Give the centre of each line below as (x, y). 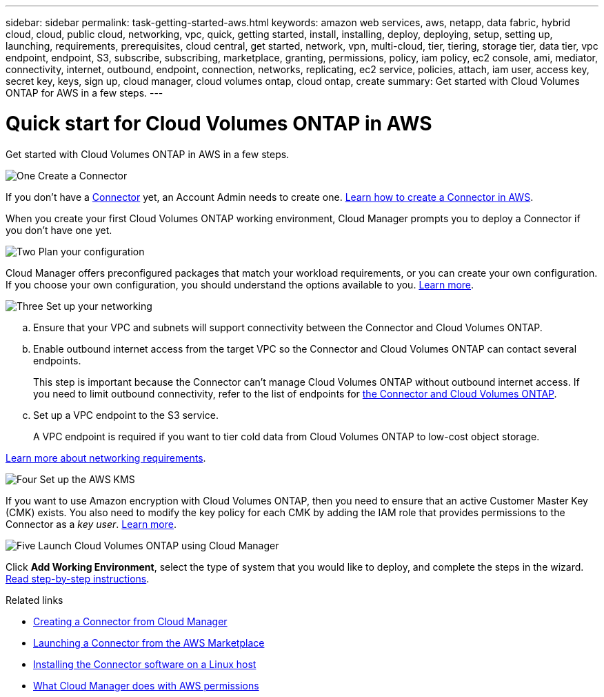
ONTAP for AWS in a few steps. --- (84, 93)
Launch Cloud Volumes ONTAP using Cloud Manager (159, 545)
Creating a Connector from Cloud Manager (130, 621)
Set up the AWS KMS (87, 479)
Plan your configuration (91, 251)
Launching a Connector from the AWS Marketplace (149, 642)
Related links (34, 600)
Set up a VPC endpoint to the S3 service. (126, 415)
